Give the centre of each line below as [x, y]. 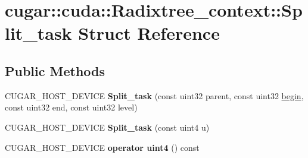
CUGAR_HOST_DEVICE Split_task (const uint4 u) [107, 127]
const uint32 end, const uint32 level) [71, 107]
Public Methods [55, 70]
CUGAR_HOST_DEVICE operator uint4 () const [102, 147]
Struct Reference [149, 33]
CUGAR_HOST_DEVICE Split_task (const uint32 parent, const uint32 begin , [154, 95]
